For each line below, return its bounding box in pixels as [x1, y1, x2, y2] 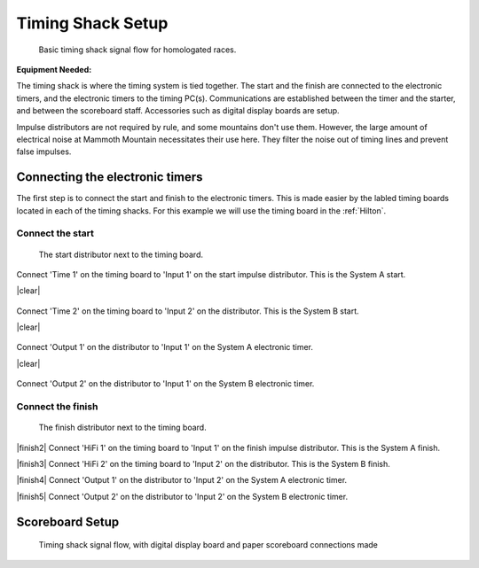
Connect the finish [16, 401, 98, 413]
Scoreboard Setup [16, 514, 120, 529]
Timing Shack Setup [16, 13, 169, 33]
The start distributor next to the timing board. [38, 249, 204, 260]
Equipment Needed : [16, 64, 92, 74]
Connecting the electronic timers [16, 169, 203, 185]
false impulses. [16, 146, 72, 157]
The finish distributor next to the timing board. [38, 422, 208, 433]
